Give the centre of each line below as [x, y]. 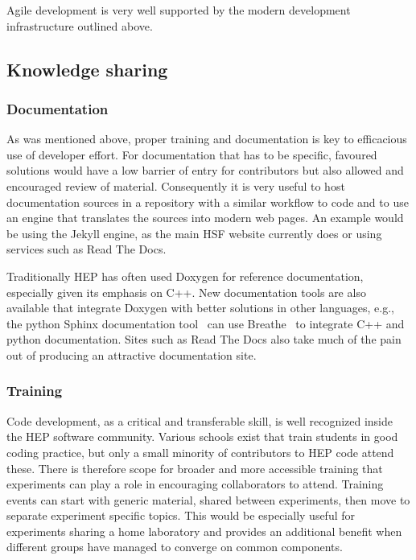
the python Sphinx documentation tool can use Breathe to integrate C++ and [206, 323]
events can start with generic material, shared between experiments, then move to [208, 499]
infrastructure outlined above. [80, 25]
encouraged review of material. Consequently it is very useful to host [176, 185]
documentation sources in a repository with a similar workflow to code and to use [208, 202]
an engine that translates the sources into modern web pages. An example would [205, 218]
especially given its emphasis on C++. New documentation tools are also [186, 292]
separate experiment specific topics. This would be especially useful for [181, 515]
